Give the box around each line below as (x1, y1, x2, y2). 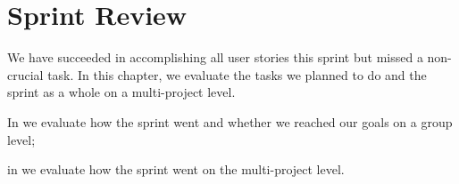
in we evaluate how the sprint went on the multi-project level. (7, 160, 345, 179)
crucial (7, 65, 44, 84)
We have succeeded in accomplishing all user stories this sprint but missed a (7, 48, 423, 67)
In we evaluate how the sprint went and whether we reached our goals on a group (7, 112, 453, 131)
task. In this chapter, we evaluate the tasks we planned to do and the (47, 65, 427, 84)
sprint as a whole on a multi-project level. (7, 83, 236, 101)
